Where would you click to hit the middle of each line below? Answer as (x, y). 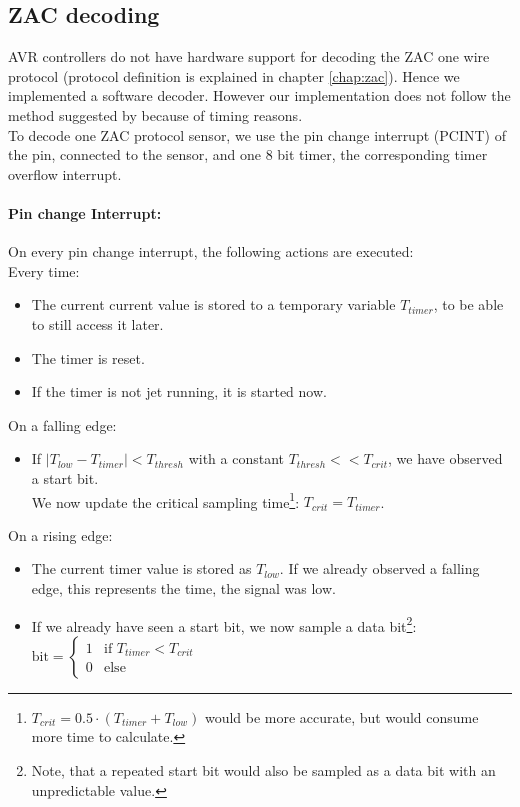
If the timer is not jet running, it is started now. (179, 391)
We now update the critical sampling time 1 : (165, 500)
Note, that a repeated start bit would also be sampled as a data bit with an (263, 769)
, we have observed (445, 458)
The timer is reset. (88, 357)
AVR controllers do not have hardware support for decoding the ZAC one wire (249, 56)
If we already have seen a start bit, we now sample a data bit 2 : (224, 624)
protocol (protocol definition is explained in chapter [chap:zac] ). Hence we (234, 75)
